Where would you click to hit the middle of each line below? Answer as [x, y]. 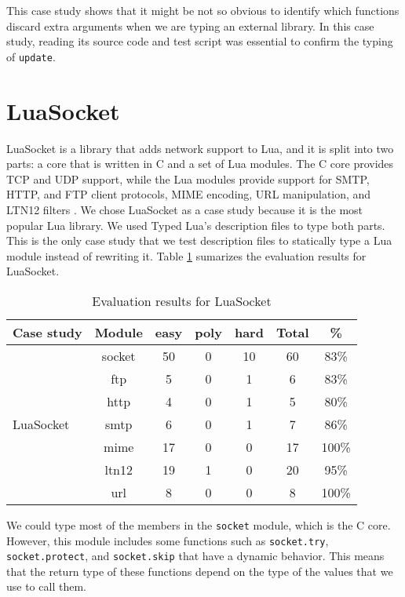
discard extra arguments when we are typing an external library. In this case [190, 25]
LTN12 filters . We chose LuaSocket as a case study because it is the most [185, 209]
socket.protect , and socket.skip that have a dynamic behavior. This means [195, 556]
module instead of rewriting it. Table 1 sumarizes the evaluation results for [186, 255]
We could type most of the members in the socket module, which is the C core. [199, 524]
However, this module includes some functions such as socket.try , [168, 540]
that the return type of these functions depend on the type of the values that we [200, 571]
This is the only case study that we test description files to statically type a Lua [199, 240]
